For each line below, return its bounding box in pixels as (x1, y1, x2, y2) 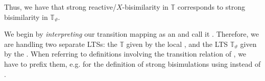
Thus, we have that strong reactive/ (4, 2, 116, 12)
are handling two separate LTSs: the (4, 38, 117, 49)
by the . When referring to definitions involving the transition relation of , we (4, 48, 247, 59)
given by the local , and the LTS (126, 38, 228, 49)
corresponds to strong (177, 2, 245, 12)
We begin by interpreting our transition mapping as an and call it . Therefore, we (4, 29, 259, 39)
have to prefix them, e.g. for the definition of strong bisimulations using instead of (4, 58, 261, 69)
